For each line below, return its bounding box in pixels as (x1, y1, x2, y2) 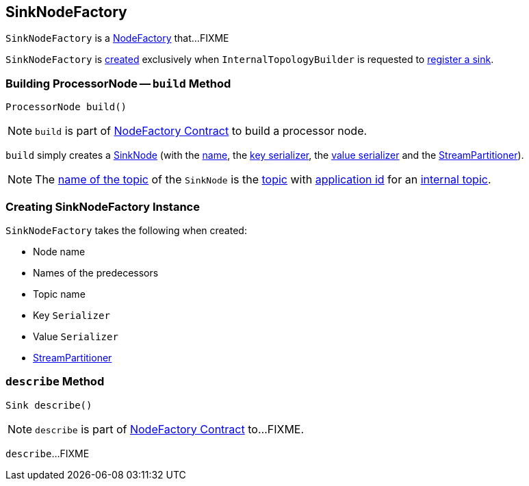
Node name (33, 245, 86, 257)
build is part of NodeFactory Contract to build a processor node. (35, 124, 367, 138)
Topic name (33, 287, 86, 300)
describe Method (5, 374, 105, 389)
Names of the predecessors (33, 266, 159, 279)
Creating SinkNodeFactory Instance (5, 199, 200, 214)
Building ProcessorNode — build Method (5, 76, 231, 90)
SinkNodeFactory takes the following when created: (5, 224, 247, 236)
